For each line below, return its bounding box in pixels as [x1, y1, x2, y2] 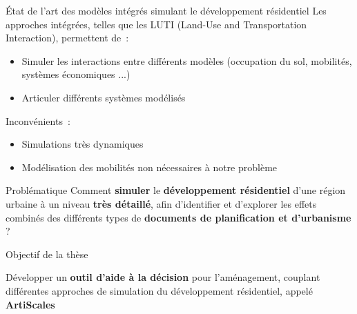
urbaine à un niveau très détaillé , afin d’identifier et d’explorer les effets [6, 196, 317, 210]
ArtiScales [6, 297, 55, 311]
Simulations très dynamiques [21, 137, 144, 151]
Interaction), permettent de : [6, 30, 129, 45]
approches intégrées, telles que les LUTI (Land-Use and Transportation [6, 17, 307, 31]
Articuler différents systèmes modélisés [21, 90, 186, 104]
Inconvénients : [6, 113, 70, 128]
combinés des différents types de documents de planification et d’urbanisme [6, 210, 351, 224]
